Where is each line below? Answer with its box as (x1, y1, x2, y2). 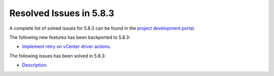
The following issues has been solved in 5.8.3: (9, 53, 106, 59)
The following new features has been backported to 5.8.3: (9, 34, 130, 40)
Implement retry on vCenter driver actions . (22, 43, 111, 50)
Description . (22, 62, 48, 68)
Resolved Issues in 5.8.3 (9, 8, 114, 19)
